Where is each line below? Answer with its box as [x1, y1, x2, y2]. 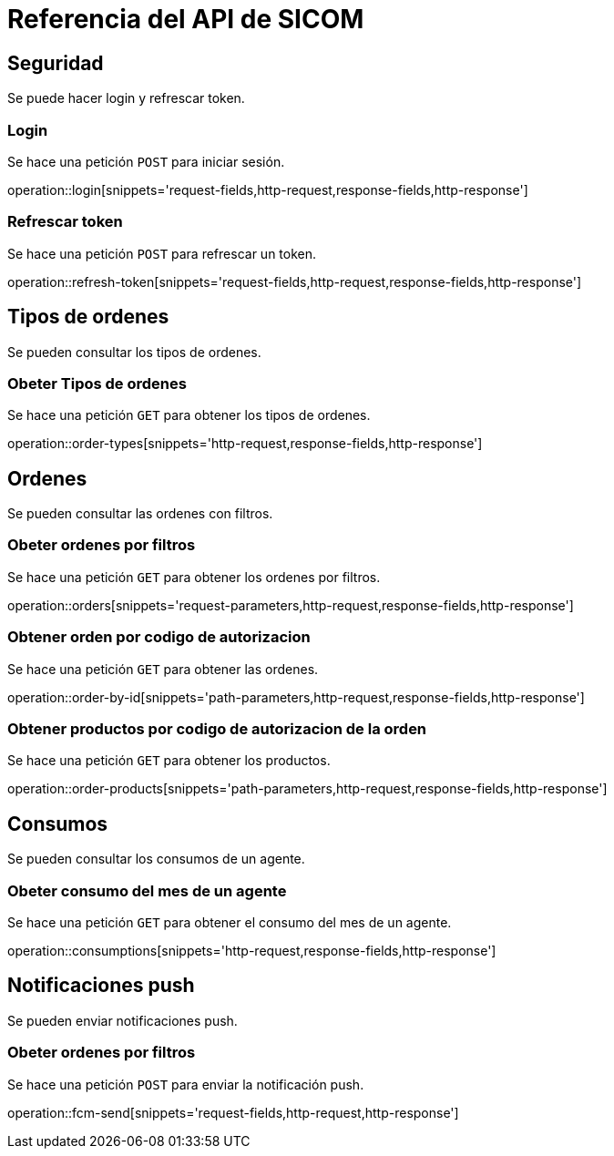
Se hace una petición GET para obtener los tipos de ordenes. [7, 407, 371, 424]
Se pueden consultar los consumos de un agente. [7, 851, 305, 867]
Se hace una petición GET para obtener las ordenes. [7, 660, 319, 677]
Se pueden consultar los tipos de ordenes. [7, 343, 261, 360]
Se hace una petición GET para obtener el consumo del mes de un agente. [7, 914, 452, 930]
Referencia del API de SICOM [7, 4, 364, 35]
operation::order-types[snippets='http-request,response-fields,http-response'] [7, 435, 483, 452]
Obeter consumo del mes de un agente [7, 881, 287, 900]
